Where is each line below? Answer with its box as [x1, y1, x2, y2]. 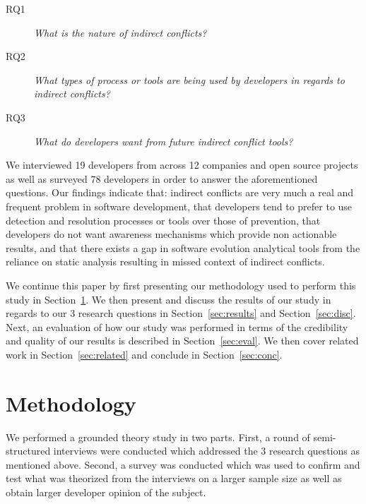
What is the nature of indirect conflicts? [34, 25, 207, 40]
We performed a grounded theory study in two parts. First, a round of [6, 429, 310, 444]
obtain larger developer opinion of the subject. [6, 484, 206, 499]
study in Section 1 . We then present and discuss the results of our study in [6, 292, 331, 306]
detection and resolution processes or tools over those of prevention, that [6, 212, 321, 227]
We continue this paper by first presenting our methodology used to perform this [6, 277, 356, 292]
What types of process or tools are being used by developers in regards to [34, 72, 345, 87]
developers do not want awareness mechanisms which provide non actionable [6, 227, 337, 241]
